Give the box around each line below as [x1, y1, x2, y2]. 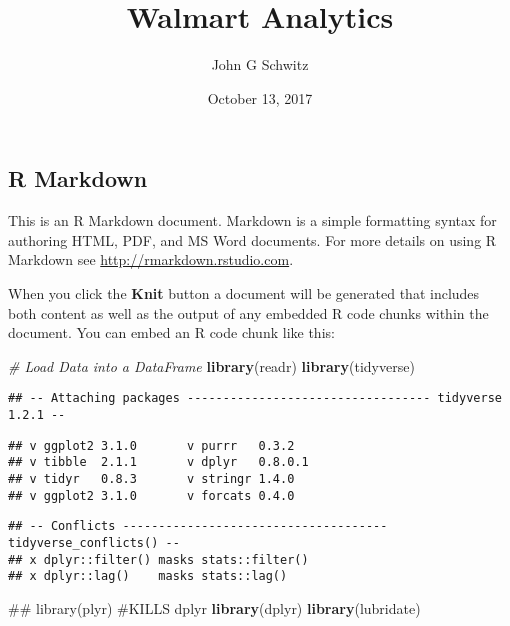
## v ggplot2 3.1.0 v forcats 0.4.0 [8, 488, 295, 503]
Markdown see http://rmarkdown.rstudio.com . [8, 249, 294, 270]
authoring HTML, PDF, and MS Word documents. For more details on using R [8, 229, 497, 250]
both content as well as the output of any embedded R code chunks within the [8, 302, 489, 323]
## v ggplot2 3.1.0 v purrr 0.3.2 [8, 438, 295, 453]
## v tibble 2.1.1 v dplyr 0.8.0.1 [8, 455, 309, 470]
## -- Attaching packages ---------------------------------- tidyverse [8, 391, 502, 406]
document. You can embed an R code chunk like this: [8, 322, 335, 343]
